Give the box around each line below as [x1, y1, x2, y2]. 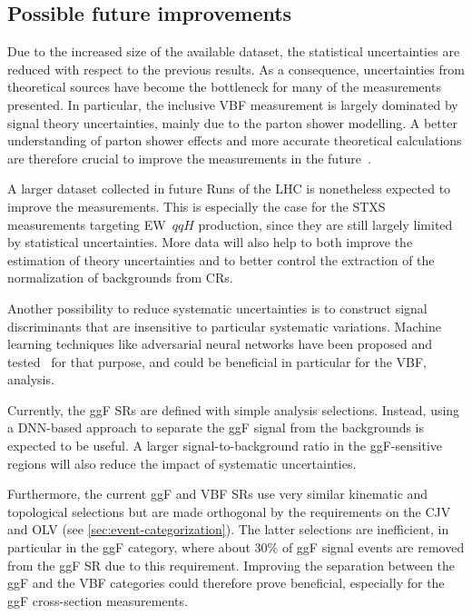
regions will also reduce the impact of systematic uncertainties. [7, 453, 357, 472]
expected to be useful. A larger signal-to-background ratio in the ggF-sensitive [7, 436, 442, 455]
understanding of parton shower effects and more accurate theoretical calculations [7, 131, 462, 150]
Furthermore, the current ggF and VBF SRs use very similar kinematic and [7, 484, 428, 503]
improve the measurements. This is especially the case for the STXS [7, 196, 386, 215]
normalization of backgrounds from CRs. [7, 268, 233, 287]
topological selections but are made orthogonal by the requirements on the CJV [7, 502, 451, 521]
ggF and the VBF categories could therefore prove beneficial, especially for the [7, 573, 445, 592]
